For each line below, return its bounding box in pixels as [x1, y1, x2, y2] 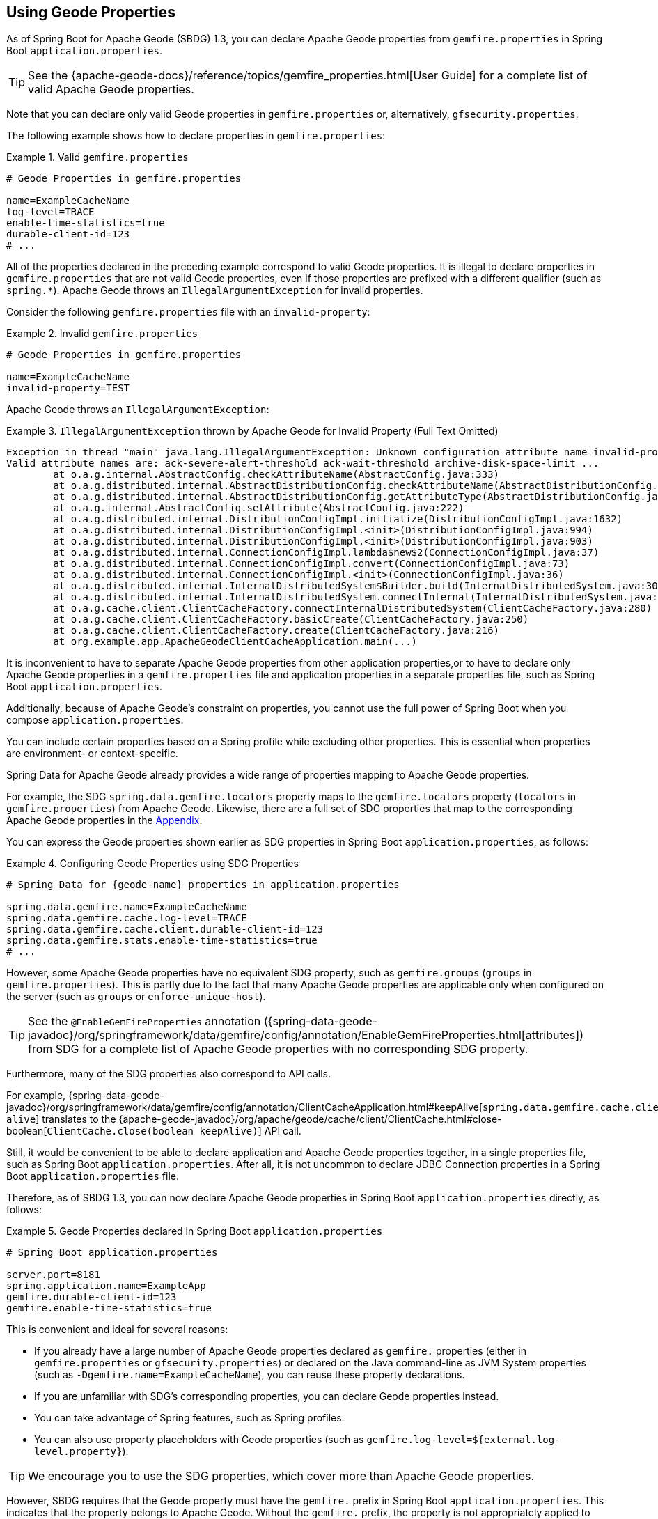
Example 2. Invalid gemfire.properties [6, 327, 198, 340]
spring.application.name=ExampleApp [6, 1280, 206, 1292]
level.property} [34, 1446, 123, 1458]
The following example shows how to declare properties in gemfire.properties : [6, 130, 386, 142]
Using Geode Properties [6, 3, 175, 21]
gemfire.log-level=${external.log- [366, 1434, 561, 1446]
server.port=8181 [6, 1269, 100, 1281]
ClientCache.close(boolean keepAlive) [47, 1125, 258, 1137]
